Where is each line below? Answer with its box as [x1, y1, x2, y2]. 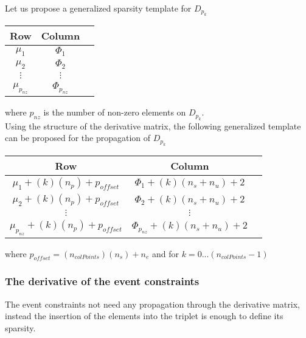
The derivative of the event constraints [5, 274, 200, 289]
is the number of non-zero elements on [43, 106, 186, 119]
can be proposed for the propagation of [5, 131, 151, 144]
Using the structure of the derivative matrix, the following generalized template [5, 119, 301, 132]
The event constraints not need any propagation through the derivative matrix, [5, 297, 300, 310]
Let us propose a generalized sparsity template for [5, 2, 192, 14]
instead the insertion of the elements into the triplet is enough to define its [5, 309, 283, 322]
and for [152, 247, 179, 260]
